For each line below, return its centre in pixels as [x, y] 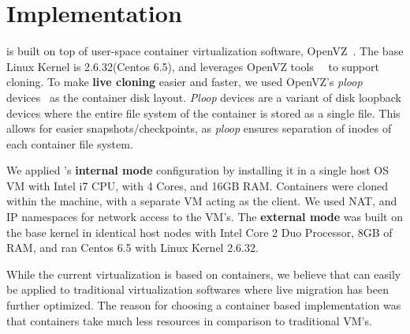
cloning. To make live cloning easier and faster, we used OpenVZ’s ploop [184, 82]
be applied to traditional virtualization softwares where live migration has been [198, 289]
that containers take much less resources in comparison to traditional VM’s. [189, 320]
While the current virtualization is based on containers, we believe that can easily [204, 274]
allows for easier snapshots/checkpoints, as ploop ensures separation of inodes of [199, 128]
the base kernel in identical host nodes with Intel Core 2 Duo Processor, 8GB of [199, 232]
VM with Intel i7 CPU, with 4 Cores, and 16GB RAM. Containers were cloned [197, 185]
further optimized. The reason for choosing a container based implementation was [204, 305]
